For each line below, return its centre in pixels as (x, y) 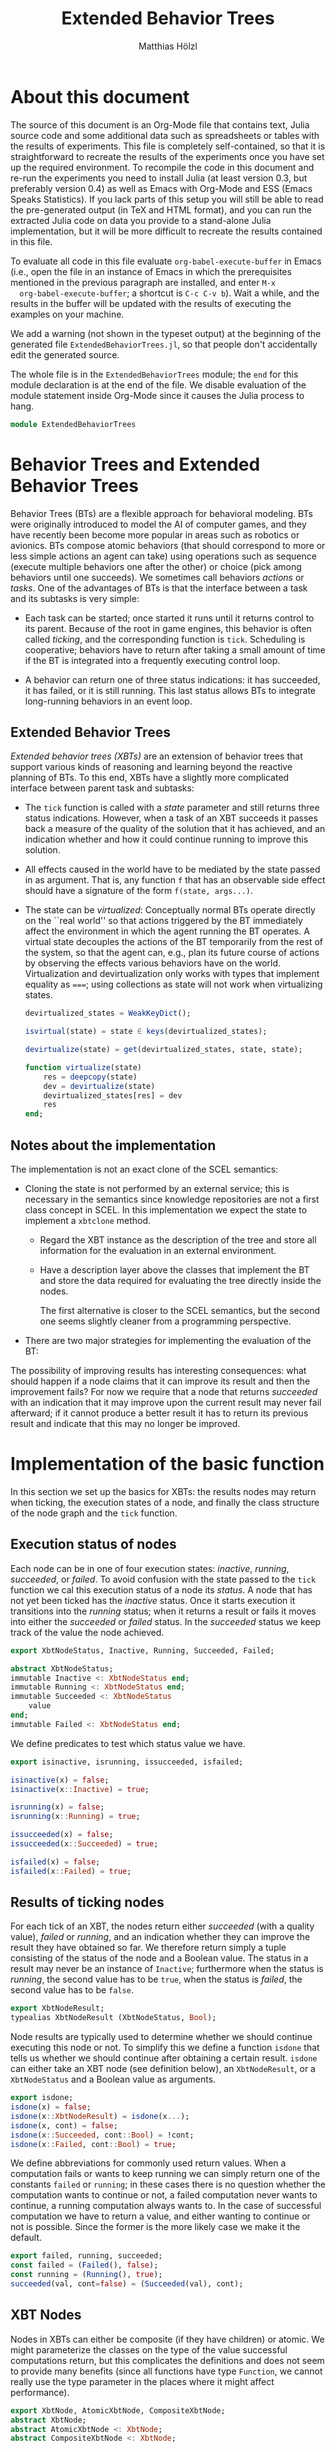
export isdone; (42, 2098)
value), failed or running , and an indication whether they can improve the (160, 1937)
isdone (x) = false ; (51, 2107)
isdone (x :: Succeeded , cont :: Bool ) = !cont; (102, 2135)
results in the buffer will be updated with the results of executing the (151, 303)
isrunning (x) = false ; (57, 1807)
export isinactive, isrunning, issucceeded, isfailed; (127, 1762)
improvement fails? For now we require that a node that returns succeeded (164, 1391)
